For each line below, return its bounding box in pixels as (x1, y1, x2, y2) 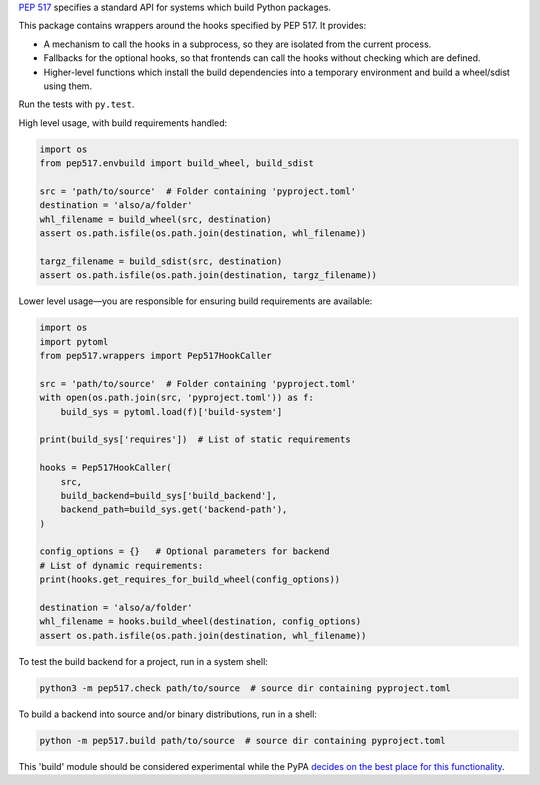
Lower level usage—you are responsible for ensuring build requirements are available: (18, 295, 373, 307)
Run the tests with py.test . (18, 98, 135, 110)
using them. (43, 80, 93, 92)
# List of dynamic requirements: (39, 560, 204, 571)
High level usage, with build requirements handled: (18, 116, 228, 129)
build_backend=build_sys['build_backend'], (60, 490, 277, 501)
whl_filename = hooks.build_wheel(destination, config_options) (39, 616, 362, 627)
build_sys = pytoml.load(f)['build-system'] (60, 406, 283, 417)
